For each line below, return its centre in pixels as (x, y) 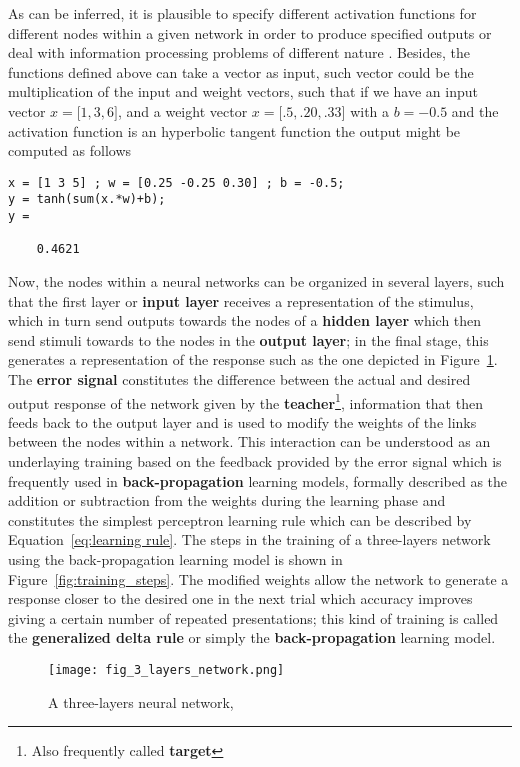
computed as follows (70, 150)
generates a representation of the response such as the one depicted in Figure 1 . (253, 359)
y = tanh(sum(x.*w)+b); (87, 199)
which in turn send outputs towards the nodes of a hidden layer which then (245, 320)
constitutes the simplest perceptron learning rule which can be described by (240, 519)
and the (475, 110)
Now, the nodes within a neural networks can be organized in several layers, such (256, 281)
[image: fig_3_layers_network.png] (166, 669)
